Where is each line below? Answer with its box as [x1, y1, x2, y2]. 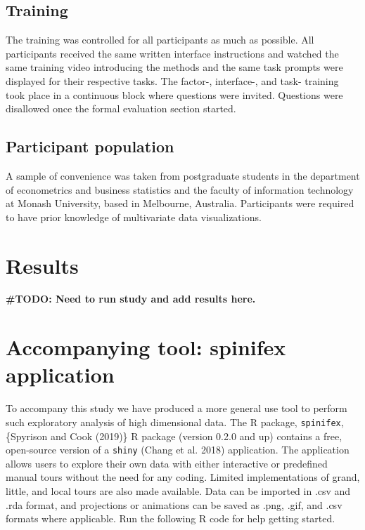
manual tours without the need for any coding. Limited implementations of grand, [6, 470, 360, 484]
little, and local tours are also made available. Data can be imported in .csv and [6, 484, 351, 498]
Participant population [6, 135, 174, 157]
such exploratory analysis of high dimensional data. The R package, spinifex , [6, 414, 344, 429]
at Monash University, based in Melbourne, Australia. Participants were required [6, 196, 354, 211]
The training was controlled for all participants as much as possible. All [6, 32, 314, 47]
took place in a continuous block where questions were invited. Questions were [6, 87, 343, 102]
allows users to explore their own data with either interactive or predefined [6, 456, 328, 470]
